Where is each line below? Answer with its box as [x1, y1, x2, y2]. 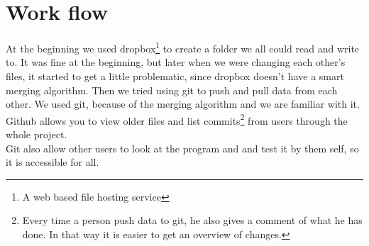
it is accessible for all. [6, 155, 99, 169]
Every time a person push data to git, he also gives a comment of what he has [22, 213, 363, 228]
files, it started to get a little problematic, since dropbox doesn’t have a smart [6, 68, 344, 83]
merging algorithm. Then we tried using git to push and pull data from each [6, 82, 338, 97]
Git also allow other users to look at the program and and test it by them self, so [6, 140, 359, 155]
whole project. [6, 127, 67, 141]
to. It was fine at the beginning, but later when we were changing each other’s [6, 55, 346, 69]
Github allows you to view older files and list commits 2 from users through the [6, 111, 348, 128]
